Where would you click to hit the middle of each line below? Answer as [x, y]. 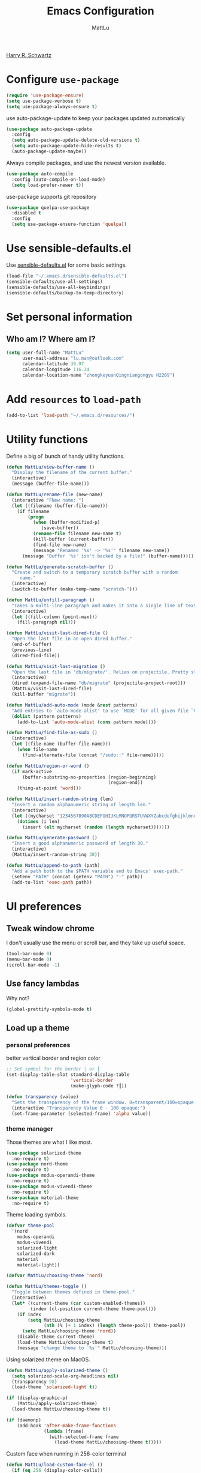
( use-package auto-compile [40, 174]
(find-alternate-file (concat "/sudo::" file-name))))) [93, 755]
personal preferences [38, 1045]
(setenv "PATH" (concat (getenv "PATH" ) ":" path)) [77, 876]
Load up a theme [38, 1028]
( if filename [33, 511]
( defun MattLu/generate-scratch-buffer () [60, 567]
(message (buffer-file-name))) [51, 484]
